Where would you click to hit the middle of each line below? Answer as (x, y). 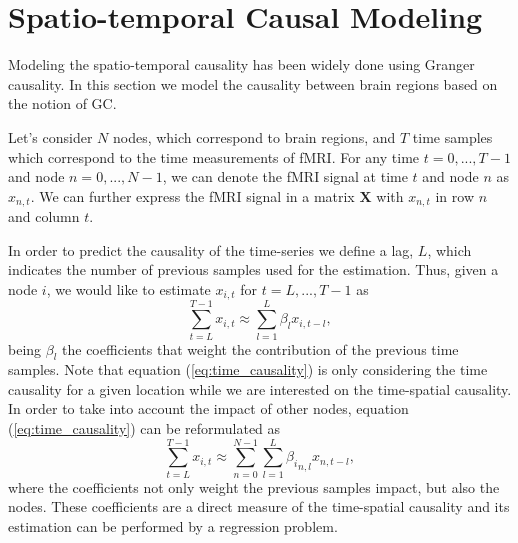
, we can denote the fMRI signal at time (285, 176)
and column (44, 216)
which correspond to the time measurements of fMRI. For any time (214, 156)
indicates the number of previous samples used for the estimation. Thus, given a (253, 269)
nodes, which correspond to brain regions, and (254, 136)
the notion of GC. (62, 103)
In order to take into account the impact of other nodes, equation (208, 408)
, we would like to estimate (128, 288)
